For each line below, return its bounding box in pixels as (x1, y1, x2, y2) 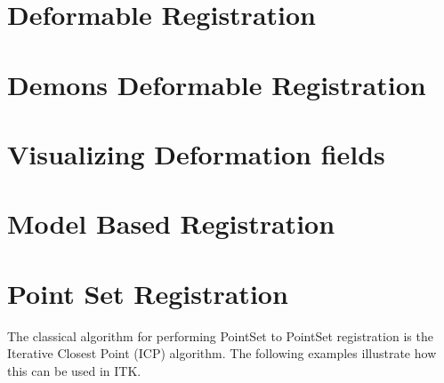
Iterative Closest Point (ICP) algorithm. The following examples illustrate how (7, 344, 437, 363)
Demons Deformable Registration (7, 66, 426, 102)
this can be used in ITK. (7, 361, 141, 379)
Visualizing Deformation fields (7, 135, 385, 172)
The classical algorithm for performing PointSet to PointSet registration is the (7, 326, 433, 345)
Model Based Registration (7, 205, 335, 242)
